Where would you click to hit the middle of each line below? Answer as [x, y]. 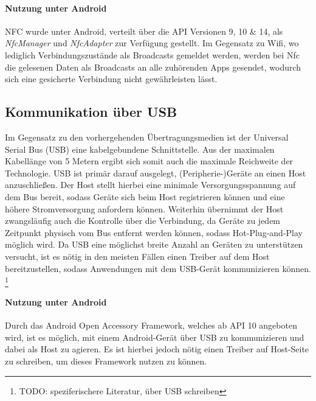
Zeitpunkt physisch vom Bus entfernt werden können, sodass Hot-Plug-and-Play [154, 232]
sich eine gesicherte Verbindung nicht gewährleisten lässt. [111, 79]
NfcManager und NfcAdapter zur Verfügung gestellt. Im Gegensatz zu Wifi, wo [152, 43]
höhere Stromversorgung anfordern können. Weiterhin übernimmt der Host [144, 208]
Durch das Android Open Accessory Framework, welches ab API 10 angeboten [151, 325]
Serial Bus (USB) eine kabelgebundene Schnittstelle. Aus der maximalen [140, 149]
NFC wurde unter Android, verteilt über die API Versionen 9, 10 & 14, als [144, 31]
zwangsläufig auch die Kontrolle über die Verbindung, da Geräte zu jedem [143, 221]
